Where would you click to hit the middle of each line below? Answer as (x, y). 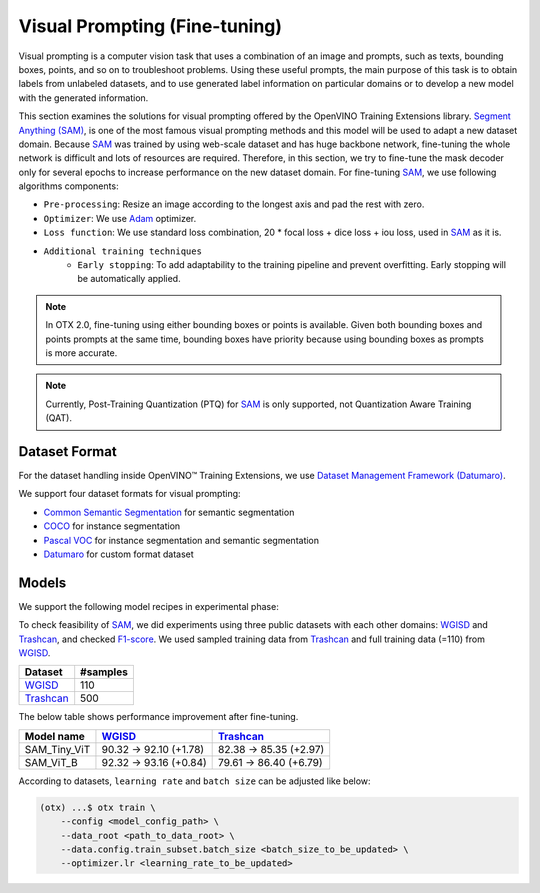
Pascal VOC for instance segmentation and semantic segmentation (181, 540)
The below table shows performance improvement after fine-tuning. (158, 717)
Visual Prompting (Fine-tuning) (150, 26)
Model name (54, 736)
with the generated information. (83, 97)
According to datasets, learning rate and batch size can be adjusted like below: (194, 781)
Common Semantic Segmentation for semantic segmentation (169, 512)
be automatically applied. (129, 279)
